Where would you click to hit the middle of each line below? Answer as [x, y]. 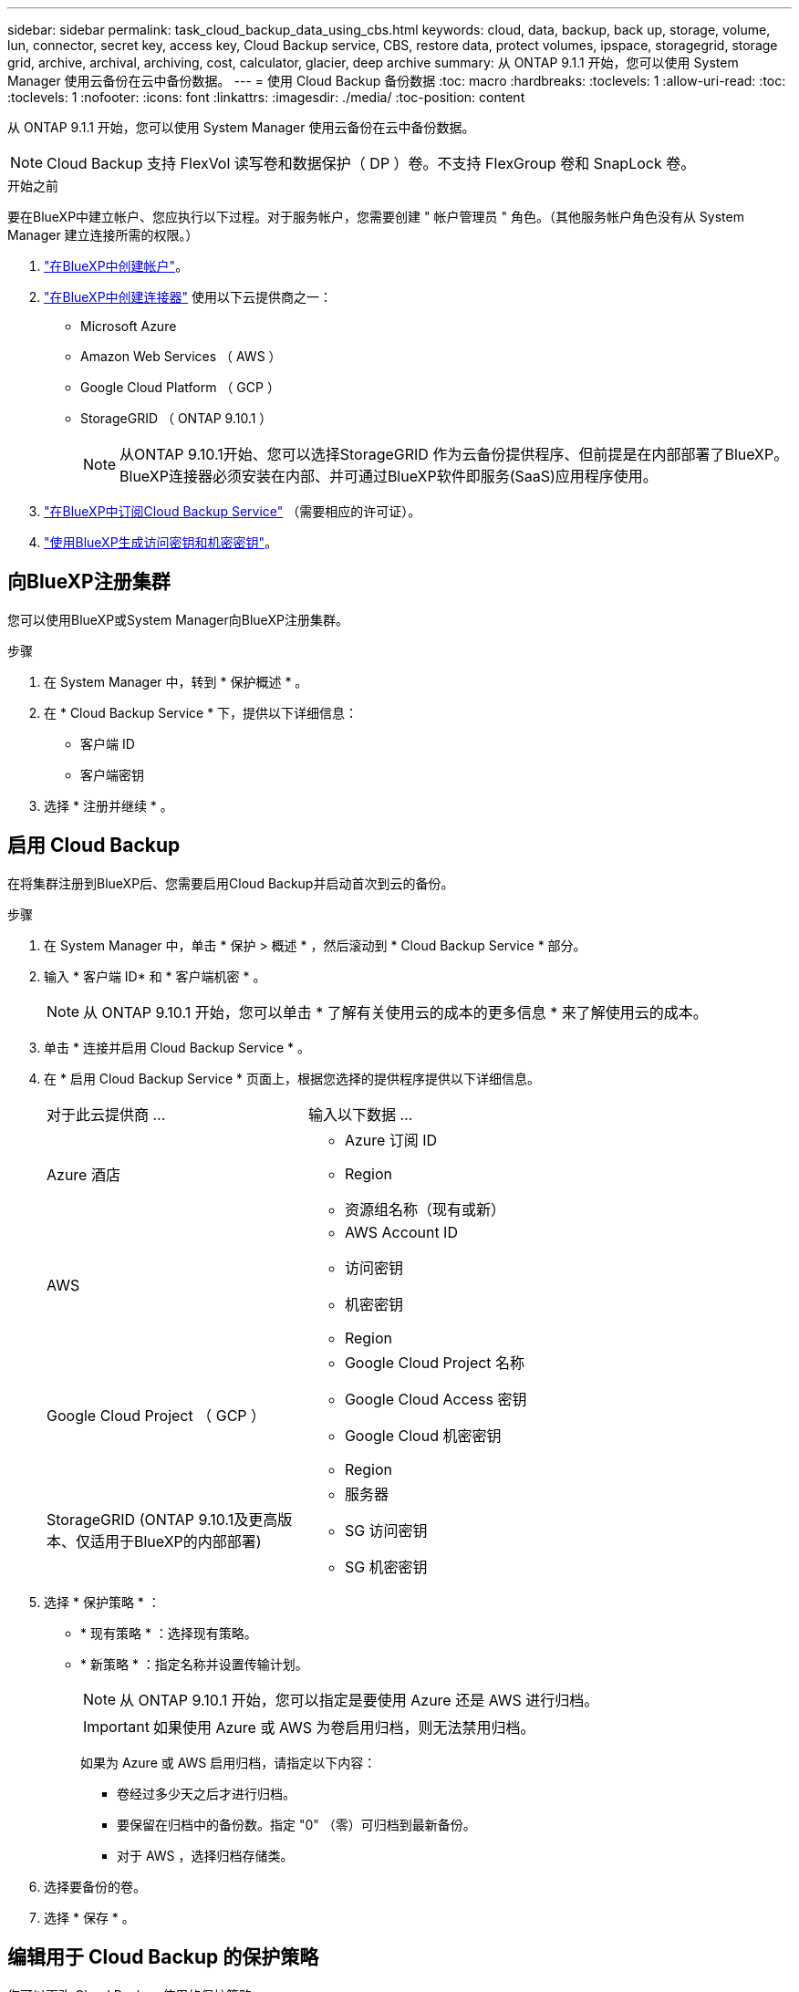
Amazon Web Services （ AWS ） [181, 356]
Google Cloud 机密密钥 [423, 1435]
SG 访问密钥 [386, 1530]
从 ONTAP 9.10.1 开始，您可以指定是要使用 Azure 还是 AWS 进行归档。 [359, 1700]
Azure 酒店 [83, 1174]
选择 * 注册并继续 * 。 [109, 805]
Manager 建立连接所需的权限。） [103, 235]
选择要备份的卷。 [95, 1886]
